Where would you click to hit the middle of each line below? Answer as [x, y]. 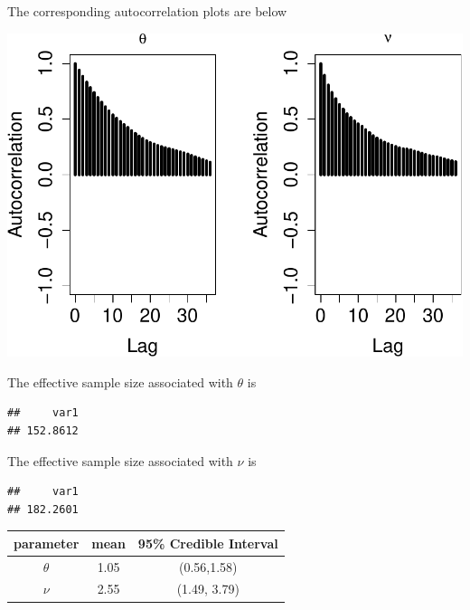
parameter [47, 543]
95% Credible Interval [208, 543]
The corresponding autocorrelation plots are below [147, 11]
